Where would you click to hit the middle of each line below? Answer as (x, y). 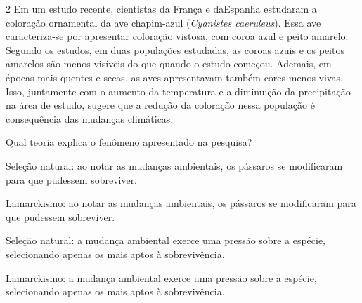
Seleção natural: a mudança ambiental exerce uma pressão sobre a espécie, (166, 240)
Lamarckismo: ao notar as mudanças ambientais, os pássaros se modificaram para (181, 203)
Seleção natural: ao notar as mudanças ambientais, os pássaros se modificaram (174, 165)
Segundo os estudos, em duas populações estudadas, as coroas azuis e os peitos (175, 49)
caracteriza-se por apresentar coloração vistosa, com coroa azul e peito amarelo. (177, 36)
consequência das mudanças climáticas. (90, 118)
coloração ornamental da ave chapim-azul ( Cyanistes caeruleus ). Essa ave (163, 22)
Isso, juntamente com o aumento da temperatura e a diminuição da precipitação (178, 91)
